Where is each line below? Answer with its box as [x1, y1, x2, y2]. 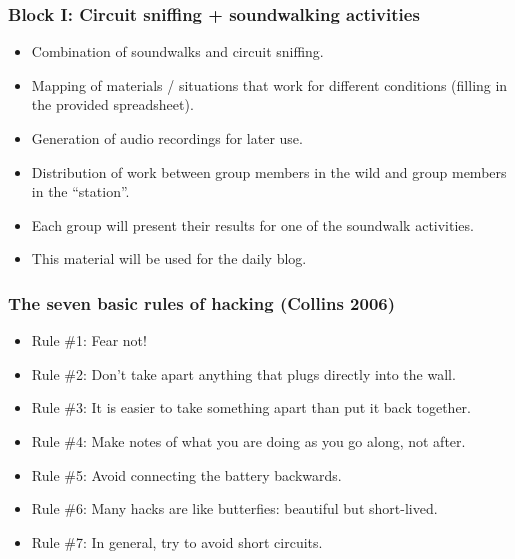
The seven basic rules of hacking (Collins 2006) [8, 290, 396, 315]
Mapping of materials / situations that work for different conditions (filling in [31, 74, 508, 95]
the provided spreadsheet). [31, 94, 194, 115]
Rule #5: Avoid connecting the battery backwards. [31, 464, 342, 485]
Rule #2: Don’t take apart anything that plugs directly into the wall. [31, 363, 456, 384]
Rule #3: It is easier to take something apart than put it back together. [31, 397, 471, 418]
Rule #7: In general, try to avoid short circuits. [31, 531, 323, 552]
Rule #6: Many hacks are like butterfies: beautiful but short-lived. [31, 498, 438, 519]
